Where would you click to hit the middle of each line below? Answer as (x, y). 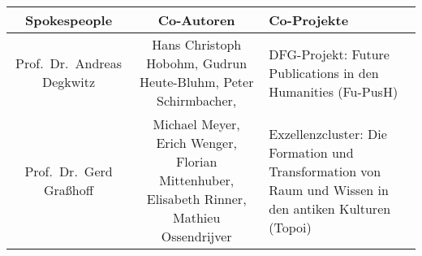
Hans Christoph (197, 44)
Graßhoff (69, 189)
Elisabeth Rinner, (196, 199)
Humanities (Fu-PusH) (334, 91)
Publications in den (324, 72)
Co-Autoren (196, 20)
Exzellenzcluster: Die (328, 133)
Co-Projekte (309, 20)
